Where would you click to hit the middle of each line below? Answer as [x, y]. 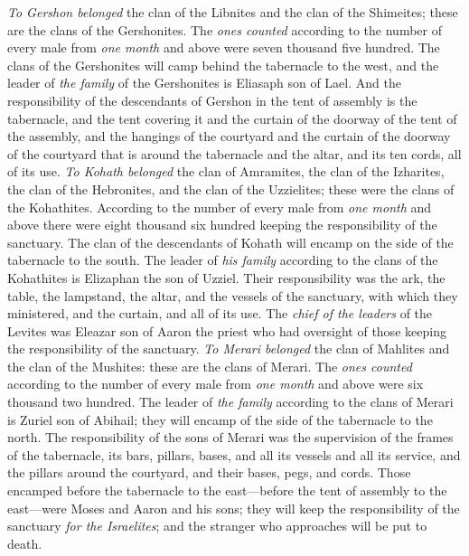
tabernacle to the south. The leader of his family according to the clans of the [223, 260]
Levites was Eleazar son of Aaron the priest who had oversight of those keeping [227, 330]
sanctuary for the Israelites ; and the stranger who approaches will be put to [217, 526]
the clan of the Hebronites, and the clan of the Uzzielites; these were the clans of [231, 188]
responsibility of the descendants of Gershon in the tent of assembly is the [212, 100]
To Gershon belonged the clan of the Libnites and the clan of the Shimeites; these [233, 12]
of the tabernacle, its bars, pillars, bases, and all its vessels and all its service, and [234, 454]
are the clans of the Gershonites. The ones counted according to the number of [225, 29]
